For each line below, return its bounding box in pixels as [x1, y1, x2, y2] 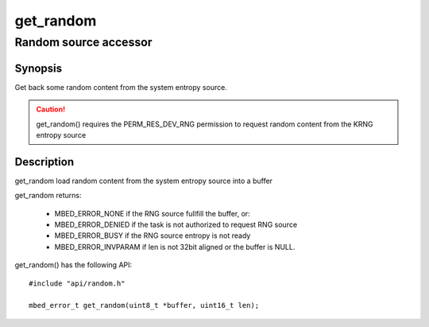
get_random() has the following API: [14, 260, 133, 270]
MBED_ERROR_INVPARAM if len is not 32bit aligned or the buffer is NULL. [54, 242, 296, 251]
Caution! [36, 104, 66, 115]
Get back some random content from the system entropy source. [14, 82, 228, 91]
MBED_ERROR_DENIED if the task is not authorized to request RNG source [54, 220, 298, 229]
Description [14, 155, 75, 169]
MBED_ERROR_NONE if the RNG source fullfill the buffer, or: [54, 208, 250, 218]
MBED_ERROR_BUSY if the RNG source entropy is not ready [54, 231, 251, 240]
